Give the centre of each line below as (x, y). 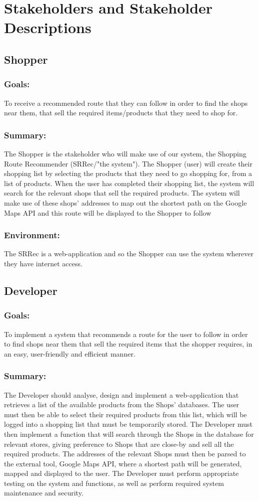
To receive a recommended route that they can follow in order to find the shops (126, 103)
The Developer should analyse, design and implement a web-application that (121, 394)
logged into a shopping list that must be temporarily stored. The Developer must (128, 424)
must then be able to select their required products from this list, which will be (125, 414)
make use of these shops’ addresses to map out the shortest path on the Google (125, 202)
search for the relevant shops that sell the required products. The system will (122, 193)
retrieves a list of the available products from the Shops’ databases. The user (122, 404)
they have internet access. (43, 263)
